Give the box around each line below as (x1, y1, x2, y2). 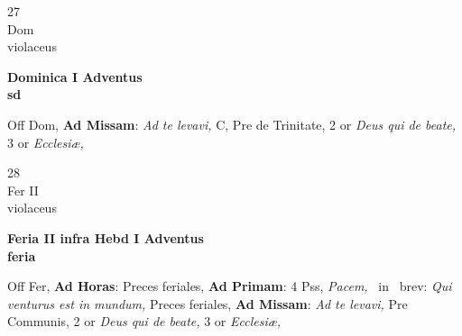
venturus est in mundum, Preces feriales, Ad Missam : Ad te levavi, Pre (7, 294, 408, 313)
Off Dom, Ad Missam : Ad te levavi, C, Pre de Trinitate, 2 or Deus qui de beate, (7, 114, 457, 133)
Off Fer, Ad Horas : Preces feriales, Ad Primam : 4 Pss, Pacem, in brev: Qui (7, 277, 452, 295)
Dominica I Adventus (7, 67, 143, 86)
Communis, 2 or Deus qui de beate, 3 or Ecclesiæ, (7, 312, 282, 331)
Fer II (7, 180, 39, 199)
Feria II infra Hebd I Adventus (7, 228, 204, 247)
